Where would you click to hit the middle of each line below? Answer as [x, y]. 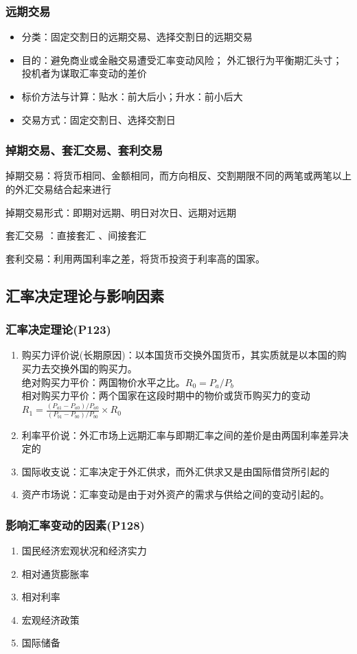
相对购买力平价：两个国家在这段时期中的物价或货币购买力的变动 [166, 395]
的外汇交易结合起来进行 [58, 189]
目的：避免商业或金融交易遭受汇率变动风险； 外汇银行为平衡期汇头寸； [182, 59]
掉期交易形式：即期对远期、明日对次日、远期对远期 [121, 212]
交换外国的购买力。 [94, 368]
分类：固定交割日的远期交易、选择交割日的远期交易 [137, 37]
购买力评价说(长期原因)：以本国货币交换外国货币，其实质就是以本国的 [179, 355]
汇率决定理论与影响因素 [85, 295]
